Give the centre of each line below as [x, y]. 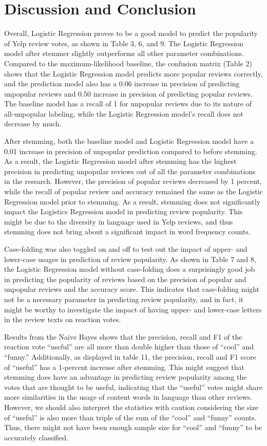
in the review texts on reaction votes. [63, 319]
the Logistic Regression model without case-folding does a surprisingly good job [130, 269]
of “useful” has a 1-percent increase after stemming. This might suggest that [125, 367]
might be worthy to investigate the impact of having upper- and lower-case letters [133, 309]
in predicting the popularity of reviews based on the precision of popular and [125, 279]
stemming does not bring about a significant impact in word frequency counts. [127, 231]
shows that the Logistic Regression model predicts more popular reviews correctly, [133, 73]
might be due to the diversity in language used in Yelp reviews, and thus [119, 221]
